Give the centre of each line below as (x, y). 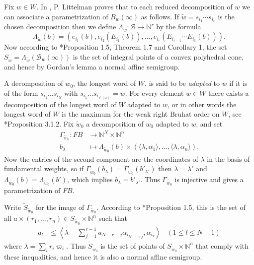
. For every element (154, 93)
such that (113, 218)
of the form (21, 93)
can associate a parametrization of (56, 16)
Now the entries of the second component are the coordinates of (101, 159)
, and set (209, 124)
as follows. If (160, 16)
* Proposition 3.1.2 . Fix (39, 124)
